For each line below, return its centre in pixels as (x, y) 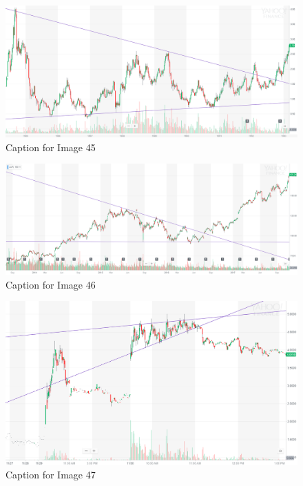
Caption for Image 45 (51, 147)
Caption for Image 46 (51, 284)
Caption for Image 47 (51, 475)
